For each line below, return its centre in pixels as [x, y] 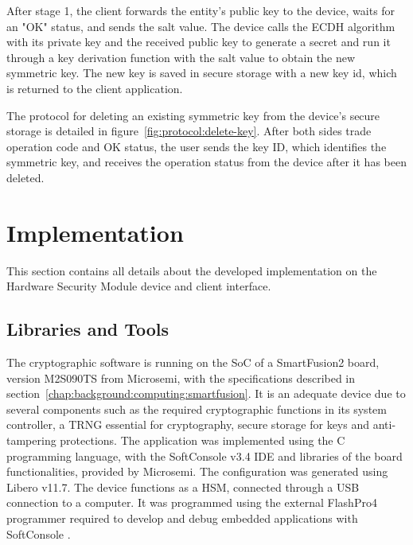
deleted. [25, 177]
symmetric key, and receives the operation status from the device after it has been [206, 162]
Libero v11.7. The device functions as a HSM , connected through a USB [183, 487]
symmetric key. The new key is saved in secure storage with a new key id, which [202, 73]
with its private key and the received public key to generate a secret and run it [199, 42]
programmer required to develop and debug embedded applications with [182, 518]
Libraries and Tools [88, 329]
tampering [31, 440]
